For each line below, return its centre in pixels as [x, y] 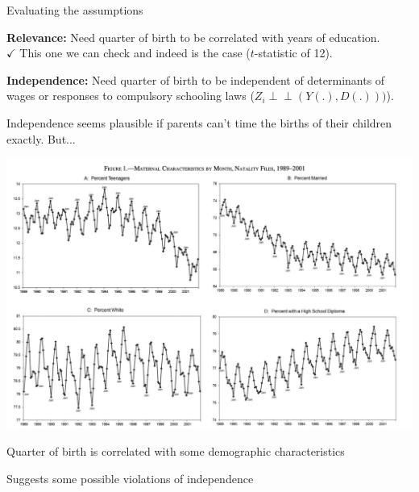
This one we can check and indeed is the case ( [135, 53]
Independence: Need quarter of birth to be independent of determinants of [196, 79]
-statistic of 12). [293, 53]
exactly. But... [41, 138]
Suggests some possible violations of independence [130, 478]
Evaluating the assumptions [75, 10]
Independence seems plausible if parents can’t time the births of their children [199, 122]
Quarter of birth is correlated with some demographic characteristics [176, 450]
